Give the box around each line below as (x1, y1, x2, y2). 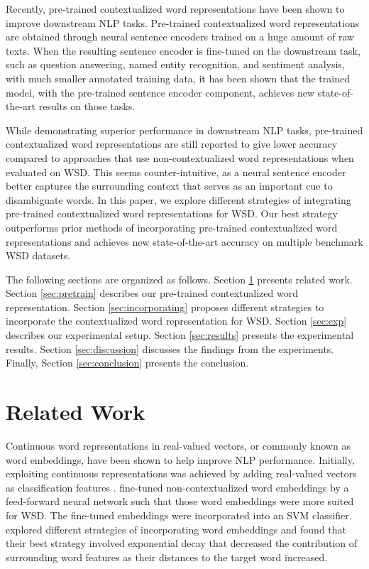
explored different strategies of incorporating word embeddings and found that (6, 521, 347, 536)
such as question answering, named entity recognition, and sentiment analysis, (6, 57, 345, 72)
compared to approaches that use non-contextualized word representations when (6, 150, 354, 165)
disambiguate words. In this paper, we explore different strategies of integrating (6, 192, 351, 207)
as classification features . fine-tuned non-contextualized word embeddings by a (6, 479, 349, 494)
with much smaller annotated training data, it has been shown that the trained (6, 70, 350, 85)
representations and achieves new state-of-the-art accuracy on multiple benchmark (6, 234, 363, 249)
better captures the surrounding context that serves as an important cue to (6, 178, 333, 193)
